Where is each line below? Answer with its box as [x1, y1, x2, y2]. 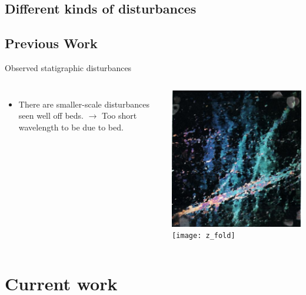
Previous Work [5, 34, 98, 52]
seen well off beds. [18, 109, 84, 122]
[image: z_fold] [172, 232, 235, 240]
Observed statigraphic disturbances [5, 61, 132, 73]
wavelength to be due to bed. [18, 120, 124, 133]
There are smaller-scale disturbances [18, 98, 149, 110]
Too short [102, 109, 137, 122]
